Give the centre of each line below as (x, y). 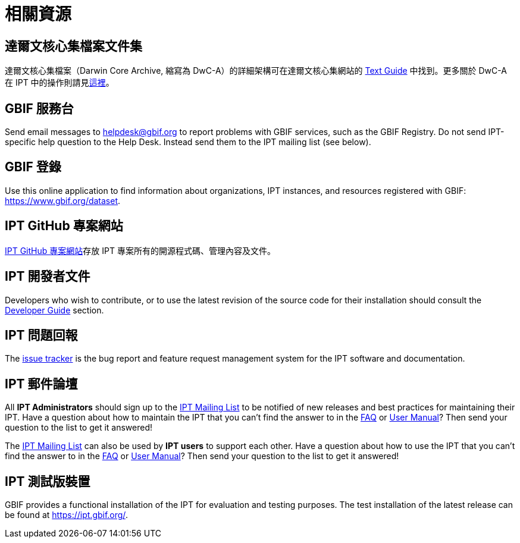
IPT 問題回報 (41, 335)
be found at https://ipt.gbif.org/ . (66, 515)
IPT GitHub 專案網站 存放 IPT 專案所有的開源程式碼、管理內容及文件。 (140, 250)
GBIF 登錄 (33, 167)
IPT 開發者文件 (48, 277)
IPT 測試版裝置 (48, 481)
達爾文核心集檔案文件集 (73, 46)
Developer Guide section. (54, 310)
